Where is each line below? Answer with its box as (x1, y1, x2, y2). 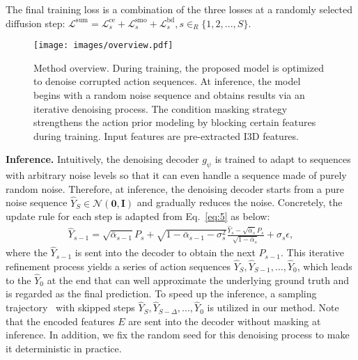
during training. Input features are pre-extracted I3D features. (33, 128, 299, 143)
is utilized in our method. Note (207, 300, 339, 315)
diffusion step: (6, 15, 65, 30)
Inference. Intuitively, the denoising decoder (6, 152, 199, 166)
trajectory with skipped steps (6, 300, 135, 315)
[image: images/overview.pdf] (33, 40, 173, 51)
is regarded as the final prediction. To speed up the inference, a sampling (6, 286, 317, 301)
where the (6, 245, 47, 260)
